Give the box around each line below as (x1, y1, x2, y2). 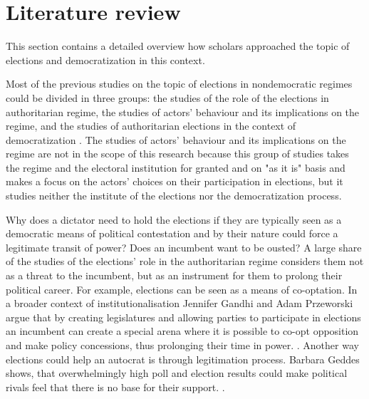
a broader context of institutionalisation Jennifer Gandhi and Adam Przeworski (6, 296, 353, 311)
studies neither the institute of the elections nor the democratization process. (6, 188, 342, 203)
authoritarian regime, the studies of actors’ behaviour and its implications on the (6, 104, 360, 119)
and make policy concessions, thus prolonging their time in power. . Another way (6, 338, 359, 352)
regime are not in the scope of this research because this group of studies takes (6, 146, 349, 161)
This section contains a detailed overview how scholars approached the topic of (6, 38, 350, 53)
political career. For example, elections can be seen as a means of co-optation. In (6, 281, 358, 296)
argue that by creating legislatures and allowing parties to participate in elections (6, 309, 361, 324)
